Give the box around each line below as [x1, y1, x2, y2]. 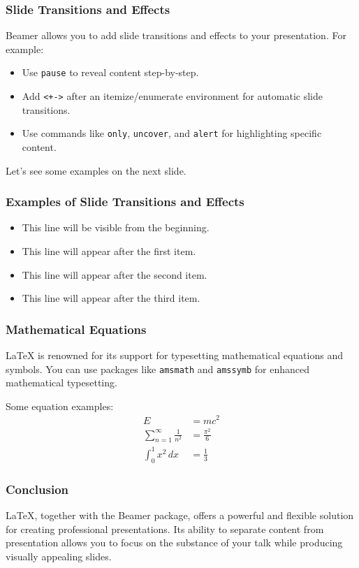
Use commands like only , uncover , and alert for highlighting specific [22, 126, 322, 140]
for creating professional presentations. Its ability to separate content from [6, 521, 324, 536]
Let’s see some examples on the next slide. [6, 163, 186, 177]
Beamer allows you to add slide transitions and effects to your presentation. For [6, 28, 346, 43]
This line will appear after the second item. [22, 267, 207, 282]
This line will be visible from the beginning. [22, 220, 210, 235]
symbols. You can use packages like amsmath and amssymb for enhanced [6, 361, 310, 376]
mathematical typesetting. [6, 375, 117, 390]
